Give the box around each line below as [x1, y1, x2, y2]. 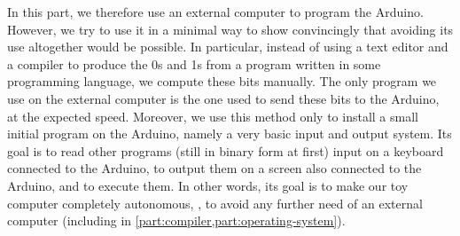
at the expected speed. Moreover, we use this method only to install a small [7, 106, 418, 125]
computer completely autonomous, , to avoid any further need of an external [7, 193, 423, 212]
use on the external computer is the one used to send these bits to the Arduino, [7, 89, 440, 107]
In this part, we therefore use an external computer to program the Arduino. [7, 3, 424, 20]
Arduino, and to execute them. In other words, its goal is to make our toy [7, 176, 409, 194]
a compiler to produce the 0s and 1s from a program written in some [7, 54, 381, 73]
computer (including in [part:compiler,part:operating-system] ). [7, 211, 346, 230]
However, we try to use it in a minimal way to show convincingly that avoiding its [7, 20, 454, 38]
